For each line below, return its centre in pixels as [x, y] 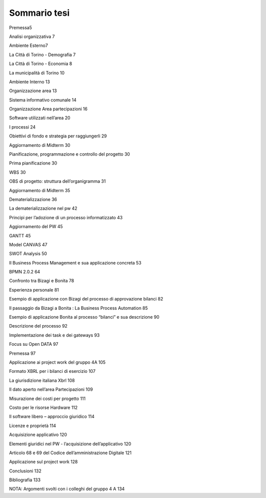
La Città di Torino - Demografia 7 [42, 55]
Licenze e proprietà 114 [33, 426]
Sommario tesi [39, 13]
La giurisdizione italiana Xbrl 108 [42, 380]
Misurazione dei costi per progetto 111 [47, 398]
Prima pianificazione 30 [33, 163]
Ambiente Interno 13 [30, 82]
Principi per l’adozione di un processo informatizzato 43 [66, 217]
